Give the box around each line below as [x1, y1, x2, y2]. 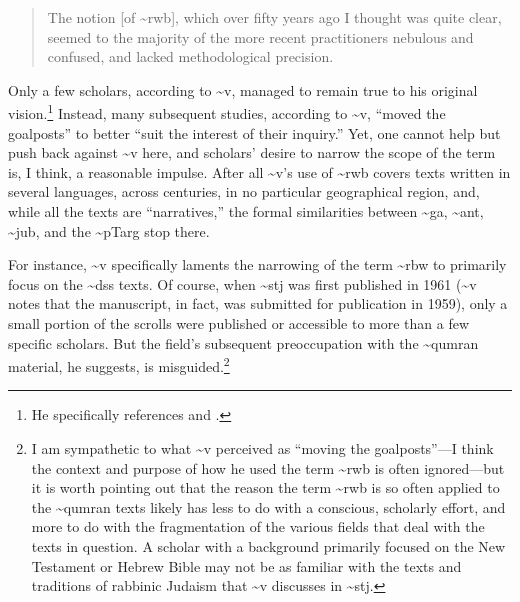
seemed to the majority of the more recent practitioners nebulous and [47, 26, 474, 47]
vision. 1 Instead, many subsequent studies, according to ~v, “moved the [8, 100, 446, 124]
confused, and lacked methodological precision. [47, 46, 334, 67]
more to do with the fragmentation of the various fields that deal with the [31, 516, 485, 537]
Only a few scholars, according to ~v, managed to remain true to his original [8, 79, 478, 100]
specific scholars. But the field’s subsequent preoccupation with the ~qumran [8, 332, 479, 353]
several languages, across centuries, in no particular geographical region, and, [8, 181, 480, 202]
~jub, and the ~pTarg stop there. [8, 220, 210, 241]
